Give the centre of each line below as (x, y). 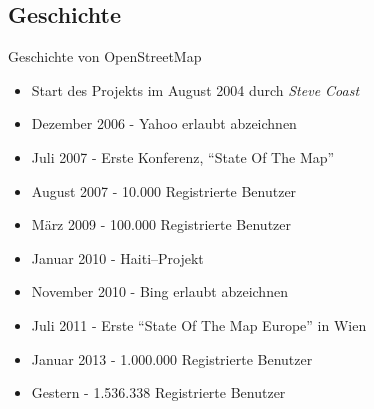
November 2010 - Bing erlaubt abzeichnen (159, 291)
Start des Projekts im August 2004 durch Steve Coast (195, 89)
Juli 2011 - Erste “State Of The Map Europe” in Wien (199, 324)
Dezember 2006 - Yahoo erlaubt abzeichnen (164, 123)
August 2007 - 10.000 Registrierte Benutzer (164, 190)
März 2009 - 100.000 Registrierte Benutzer (161, 224)
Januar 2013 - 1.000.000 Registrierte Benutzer (172, 358)
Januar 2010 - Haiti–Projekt (117, 257)
